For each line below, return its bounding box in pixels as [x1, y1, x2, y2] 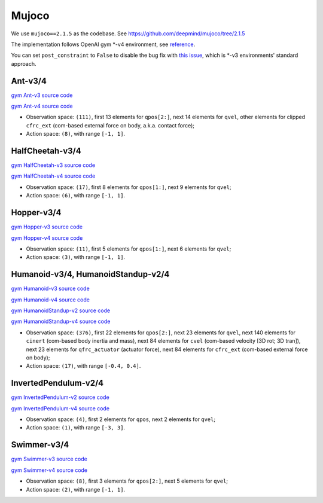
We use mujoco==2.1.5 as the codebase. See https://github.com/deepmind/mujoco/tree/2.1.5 [11, 30, 245, 37]
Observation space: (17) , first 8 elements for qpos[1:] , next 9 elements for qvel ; [26, 183, 231, 191]
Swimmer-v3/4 [11, 440, 69, 450]
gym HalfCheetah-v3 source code [11, 161, 96, 169]
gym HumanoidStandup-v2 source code [11, 307, 111, 314]
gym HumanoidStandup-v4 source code [11, 318, 111, 325]
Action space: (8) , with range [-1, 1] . [26, 130, 126, 138]
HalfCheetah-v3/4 [11, 146, 81, 156]
